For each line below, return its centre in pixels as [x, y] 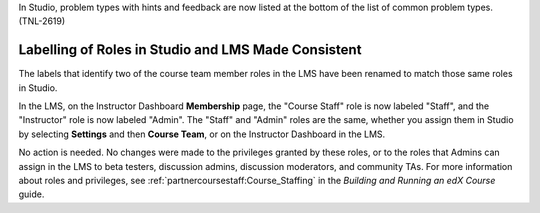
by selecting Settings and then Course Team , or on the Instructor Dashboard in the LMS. [202, 134]
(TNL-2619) [42, 21]
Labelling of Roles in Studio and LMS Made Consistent [190, 50]
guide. [31, 194]
